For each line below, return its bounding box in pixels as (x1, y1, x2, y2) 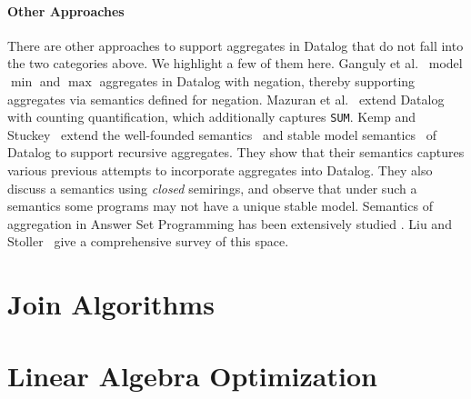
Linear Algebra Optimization (7, 356, 377, 394)
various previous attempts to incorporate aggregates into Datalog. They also (7, 161, 433, 180)
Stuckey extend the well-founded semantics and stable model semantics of (7, 125, 437, 144)
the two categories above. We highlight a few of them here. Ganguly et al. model (7, 54, 463, 73)
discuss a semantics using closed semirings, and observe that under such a (7, 178, 417, 197)
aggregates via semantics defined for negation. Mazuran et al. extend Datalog (7, 89, 445, 108)
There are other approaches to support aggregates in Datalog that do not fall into (7, 35, 464, 55)
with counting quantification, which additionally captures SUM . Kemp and (7, 107, 416, 126)
